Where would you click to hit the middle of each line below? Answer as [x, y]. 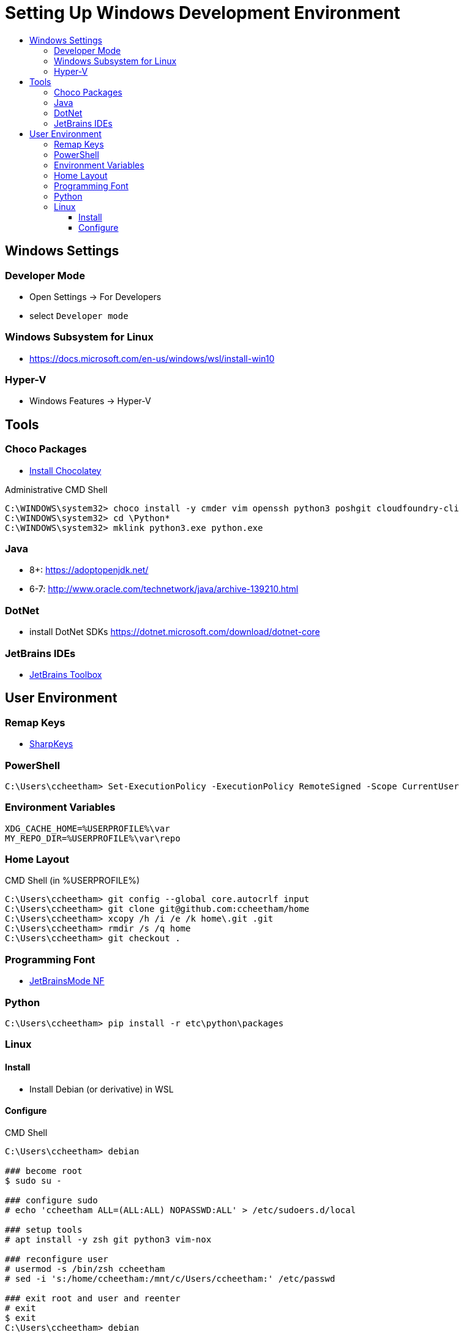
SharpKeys [51, 744]
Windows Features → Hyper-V [90, 401]
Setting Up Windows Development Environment [203, 13]
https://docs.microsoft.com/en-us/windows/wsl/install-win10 [152, 358]
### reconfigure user [57, 1259]
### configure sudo [51, 1200]
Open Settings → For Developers [95, 296]
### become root [44, 1171]
